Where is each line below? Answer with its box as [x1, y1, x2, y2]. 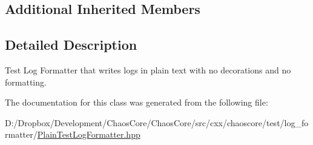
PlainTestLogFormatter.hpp [37, 128, 140, 141]
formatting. [5, 75, 47, 88]
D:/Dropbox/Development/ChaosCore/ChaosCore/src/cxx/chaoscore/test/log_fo [5, 116, 309, 129]
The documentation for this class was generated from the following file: [5, 96, 268, 109]
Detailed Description [5, 35, 137, 54]
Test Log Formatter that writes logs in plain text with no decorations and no [5, 63, 291, 76]
